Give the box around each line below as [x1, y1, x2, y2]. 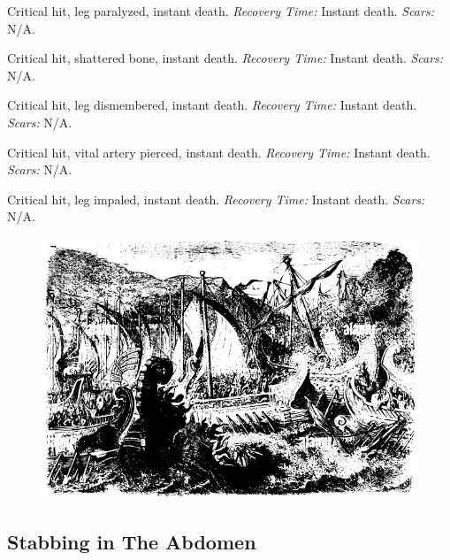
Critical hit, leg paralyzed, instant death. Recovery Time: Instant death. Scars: [7, 2, 434, 19]
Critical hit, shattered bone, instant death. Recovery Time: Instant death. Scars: [7, 49, 444, 67]
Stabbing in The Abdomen [7, 528, 256, 556]
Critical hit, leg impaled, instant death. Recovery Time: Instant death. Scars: [7, 189, 425, 208]
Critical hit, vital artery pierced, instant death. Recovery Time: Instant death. [7, 142, 431, 161]
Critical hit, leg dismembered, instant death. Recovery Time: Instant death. [7, 96, 417, 114]
